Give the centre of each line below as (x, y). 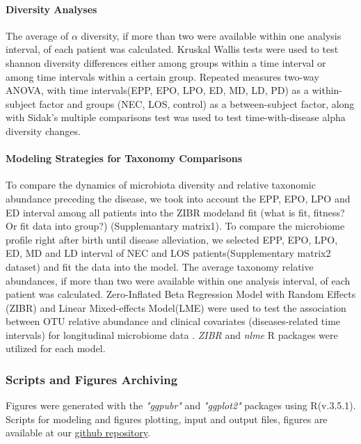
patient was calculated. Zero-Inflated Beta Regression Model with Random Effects (181, 294)
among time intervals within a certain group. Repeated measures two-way (162, 76)
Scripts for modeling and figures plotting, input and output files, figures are (167, 419)
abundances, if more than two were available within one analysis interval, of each (178, 280)
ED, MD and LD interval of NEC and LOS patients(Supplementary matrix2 (168, 253)
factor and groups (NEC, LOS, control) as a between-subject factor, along (197, 103)
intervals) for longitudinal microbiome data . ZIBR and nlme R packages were (172, 334)
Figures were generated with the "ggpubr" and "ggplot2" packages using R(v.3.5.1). (181, 405)
